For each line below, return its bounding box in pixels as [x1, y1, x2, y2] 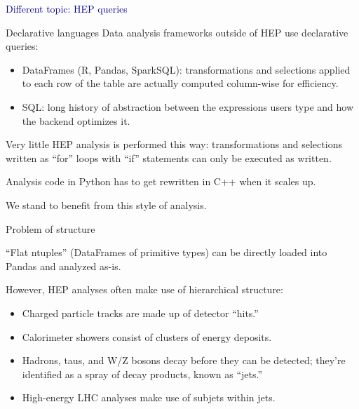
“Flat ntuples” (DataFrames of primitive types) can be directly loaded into [6, 245, 327, 260]
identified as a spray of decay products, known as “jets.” [22, 366, 263, 381]
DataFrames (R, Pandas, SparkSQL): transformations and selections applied [22, 62, 351, 76]
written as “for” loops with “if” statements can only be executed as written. [6, 150, 332, 165]
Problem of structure [6, 221, 95, 236]
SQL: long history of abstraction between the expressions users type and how [22, 99, 354, 114]
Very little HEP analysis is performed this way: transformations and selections [6, 137, 342, 152]
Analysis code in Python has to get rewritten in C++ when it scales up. [6, 174, 316, 189]
